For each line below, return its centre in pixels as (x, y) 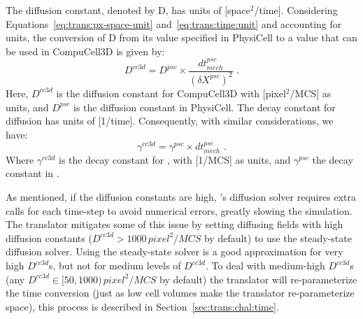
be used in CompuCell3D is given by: (85, 51)
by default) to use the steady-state (278, 238)
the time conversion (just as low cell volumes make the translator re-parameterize (180, 293)
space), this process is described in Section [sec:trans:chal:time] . (142, 306)
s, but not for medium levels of (115, 265)
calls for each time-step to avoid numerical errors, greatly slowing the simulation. (179, 210)
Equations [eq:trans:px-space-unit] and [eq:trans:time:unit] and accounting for (174, 23)
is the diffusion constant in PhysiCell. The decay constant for (205, 107)
